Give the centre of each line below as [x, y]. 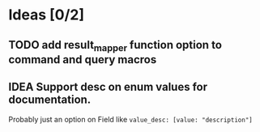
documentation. [50, 100]
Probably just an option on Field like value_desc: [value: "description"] [130, 119]
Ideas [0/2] [47, 15]
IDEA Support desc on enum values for [108, 87]
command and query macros [83, 60]
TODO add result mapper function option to [115, 46]
